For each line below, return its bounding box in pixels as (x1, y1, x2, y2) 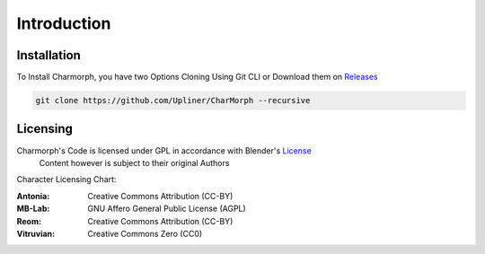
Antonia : (16, 190, 50, 201)
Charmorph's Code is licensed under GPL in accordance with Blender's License (16, 145, 312, 156)
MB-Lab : (16, 203, 50, 215)
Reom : (16, 215, 42, 226)
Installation (16, 48, 81, 63)
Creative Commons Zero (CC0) (87, 228, 203, 239)
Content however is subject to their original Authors (39, 157, 230, 168)
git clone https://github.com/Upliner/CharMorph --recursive (35, 95, 311, 106)
